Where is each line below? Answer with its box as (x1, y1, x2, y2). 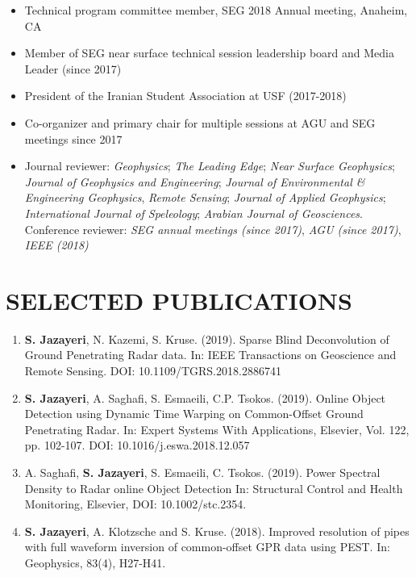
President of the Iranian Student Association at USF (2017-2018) (24, 87, 347, 104)
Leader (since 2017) (24, 60, 122, 77)
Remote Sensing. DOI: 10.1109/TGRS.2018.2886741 (24, 362, 281, 379)
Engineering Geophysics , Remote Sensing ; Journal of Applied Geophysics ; (24, 189, 386, 206)
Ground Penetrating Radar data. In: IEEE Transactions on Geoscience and (24, 346, 397, 363)
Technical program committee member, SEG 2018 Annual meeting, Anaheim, (24, 2, 408, 18)
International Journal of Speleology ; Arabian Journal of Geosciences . (24, 204, 363, 221)
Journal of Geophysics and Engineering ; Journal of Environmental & (24, 173, 365, 190)
